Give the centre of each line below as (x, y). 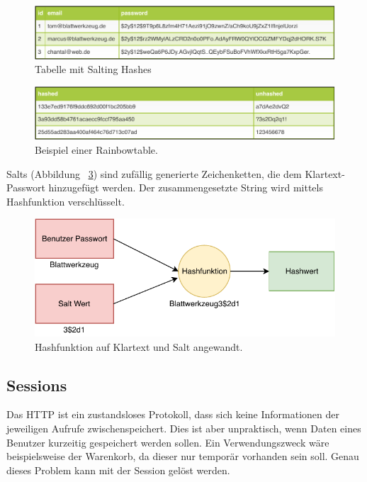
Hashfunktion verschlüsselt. (66, 201)
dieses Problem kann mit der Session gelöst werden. (118, 470)
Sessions (37, 385)
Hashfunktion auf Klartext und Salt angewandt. (139, 346)
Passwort (26, 187)
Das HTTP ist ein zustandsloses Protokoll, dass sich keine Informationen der (173, 414)
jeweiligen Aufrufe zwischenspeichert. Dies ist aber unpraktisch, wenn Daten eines (184, 428)
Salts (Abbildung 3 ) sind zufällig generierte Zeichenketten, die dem (154, 173)
